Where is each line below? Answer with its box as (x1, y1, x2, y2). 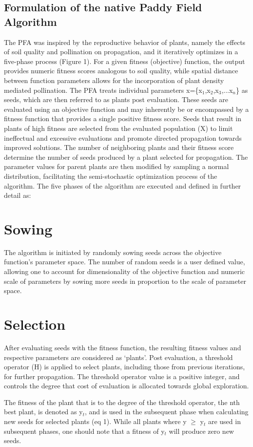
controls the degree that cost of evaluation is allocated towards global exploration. (4, 381, 249, 391)
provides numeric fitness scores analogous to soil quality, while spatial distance (4, 65, 238, 76)
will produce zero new (169, 426, 234, 436)
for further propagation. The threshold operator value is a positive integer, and (4, 371, 240, 381)
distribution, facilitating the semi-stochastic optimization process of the (4, 170, 217, 181)
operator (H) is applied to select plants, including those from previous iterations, (4, 362, 245, 372)
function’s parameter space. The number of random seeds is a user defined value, (4, 256, 245, 267)
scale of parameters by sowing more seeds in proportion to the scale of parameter (4, 276, 246, 286)
